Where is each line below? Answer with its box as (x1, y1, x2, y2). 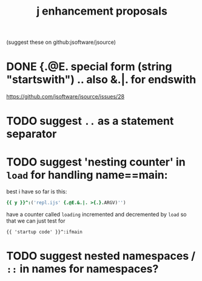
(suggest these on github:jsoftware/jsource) (6, 38, 116, 46)
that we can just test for (6, 217, 66, 224)
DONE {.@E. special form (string (6, 60, 172, 74)
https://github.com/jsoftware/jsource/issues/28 (6, 93, 125, 100)
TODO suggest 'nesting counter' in (6, 155, 186, 168)
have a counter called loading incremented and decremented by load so (6, 211, 187, 218)
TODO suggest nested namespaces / (6, 249, 196, 263)
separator (6, 127, 57, 141)
